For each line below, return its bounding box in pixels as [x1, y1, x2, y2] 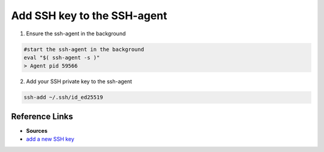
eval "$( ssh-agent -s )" [23, 54, 100, 61]
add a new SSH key [26, 135, 74, 143]
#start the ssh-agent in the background [23, 45, 144, 53]
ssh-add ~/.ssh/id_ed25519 [23, 94, 103, 101]
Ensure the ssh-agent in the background [26, 30, 126, 37]
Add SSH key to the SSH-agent [11, 9, 167, 22]
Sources [26, 127, 48, 134]
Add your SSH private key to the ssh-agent [26, 78, 132, 85]
